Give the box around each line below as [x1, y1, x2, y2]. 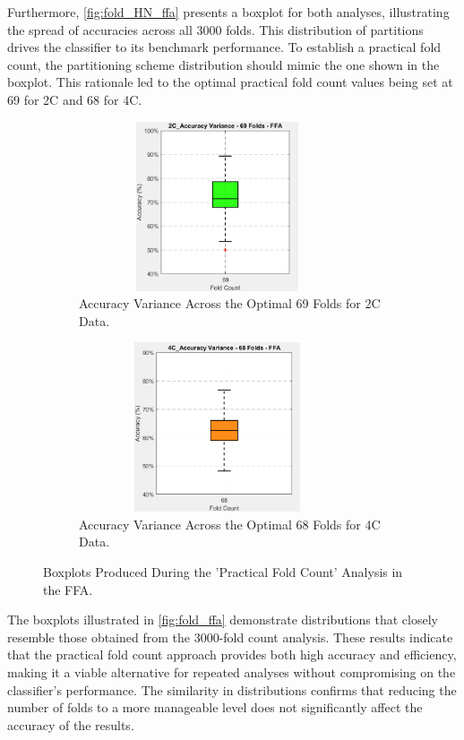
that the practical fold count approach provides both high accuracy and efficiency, [7, 645, 457, 664]
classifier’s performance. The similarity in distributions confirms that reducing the [7, 680, 457, 699]
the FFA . [43, 580, 93, 598]
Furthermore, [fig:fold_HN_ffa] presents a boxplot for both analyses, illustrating [7, 3, 450, 21]
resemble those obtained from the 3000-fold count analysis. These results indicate [7, 627, 453, 646]
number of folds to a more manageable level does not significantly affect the [7, 698, 423, 717]
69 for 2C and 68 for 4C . [7, 90, 142, 108]
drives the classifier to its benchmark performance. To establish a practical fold [7, 38, 442, 56]
